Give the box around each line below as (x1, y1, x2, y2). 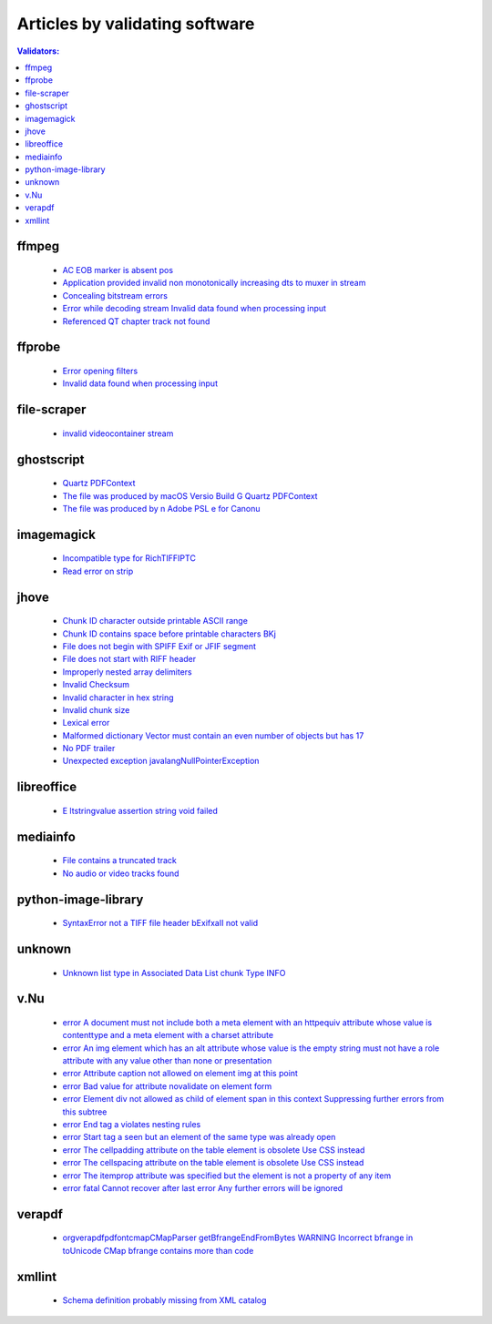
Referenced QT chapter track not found (62, 315, 210, 327)
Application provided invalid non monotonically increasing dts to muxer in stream (62, 278, 366, 289)
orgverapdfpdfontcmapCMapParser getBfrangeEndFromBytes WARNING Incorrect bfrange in (62, 1232, 414, 1243)
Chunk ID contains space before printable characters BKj (62, 628, 277, 639)
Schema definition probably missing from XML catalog (62, 1295, 267, 1306)
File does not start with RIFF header (62, 654, 197, 665)
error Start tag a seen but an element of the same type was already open (62, 1132, 336, 1143)
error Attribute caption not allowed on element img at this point (62, 1068, 298, 1079)
